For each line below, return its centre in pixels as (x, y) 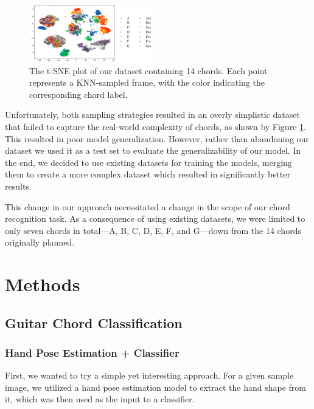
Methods (43, 284)
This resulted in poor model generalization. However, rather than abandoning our (157, 138)
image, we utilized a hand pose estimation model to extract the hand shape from (155, 387)
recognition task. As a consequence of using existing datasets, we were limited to (155, 218)
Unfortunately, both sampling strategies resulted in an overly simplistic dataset (152, 115)
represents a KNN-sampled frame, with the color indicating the (147, 82)
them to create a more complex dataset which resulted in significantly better (148, 174)
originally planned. (40, 242)
